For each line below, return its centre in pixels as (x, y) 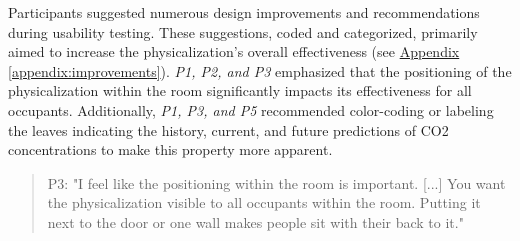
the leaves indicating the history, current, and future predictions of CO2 (228, 129)
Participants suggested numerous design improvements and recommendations (244, 12)
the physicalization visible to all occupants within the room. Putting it (264, 202)
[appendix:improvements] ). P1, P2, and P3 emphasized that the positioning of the (260, 70)
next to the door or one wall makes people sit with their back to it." (255, 221)
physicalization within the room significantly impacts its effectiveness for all (240, 90)
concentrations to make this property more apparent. (170, 149)
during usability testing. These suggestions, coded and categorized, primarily (243, 31)
